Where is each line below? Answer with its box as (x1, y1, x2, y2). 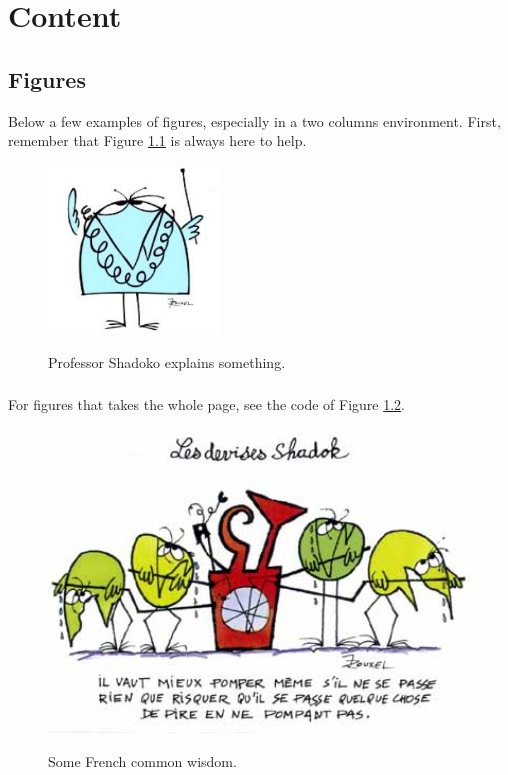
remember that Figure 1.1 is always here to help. (8, 130, 307, 151)
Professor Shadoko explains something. (48, 351, 286, 372)
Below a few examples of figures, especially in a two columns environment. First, (8, 110, 501, 131)
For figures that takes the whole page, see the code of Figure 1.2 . (8, 394, 406, 415)
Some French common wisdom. (48, 750, 237, 771)
